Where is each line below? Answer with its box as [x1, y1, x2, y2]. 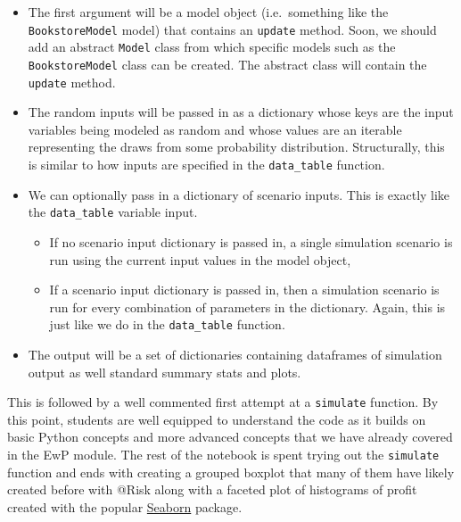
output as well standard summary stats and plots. [28, 362, 301, 381]
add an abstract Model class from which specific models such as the [28, 37, 396, 56]
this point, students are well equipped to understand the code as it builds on [7, 410, 426, 428]
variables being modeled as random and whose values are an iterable [28, 120, 402, 138]
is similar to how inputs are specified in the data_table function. [28, 155, 385, 173]
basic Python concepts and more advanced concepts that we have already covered [7, 427, 453, 446]
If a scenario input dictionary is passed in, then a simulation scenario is [49, 280, 440, 299]
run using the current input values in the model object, [49, 250, 351, 269]
